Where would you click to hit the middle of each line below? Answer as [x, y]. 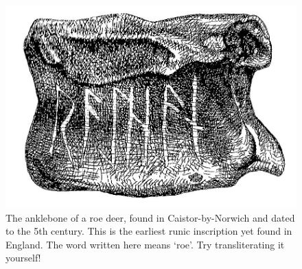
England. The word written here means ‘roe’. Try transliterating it [145, 244]
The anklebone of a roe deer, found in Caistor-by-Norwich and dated [150, 217]
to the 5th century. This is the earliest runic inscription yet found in [149, 231]
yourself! [23, 258]
